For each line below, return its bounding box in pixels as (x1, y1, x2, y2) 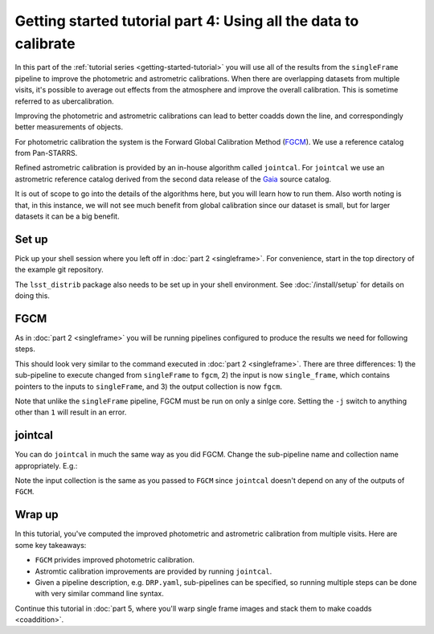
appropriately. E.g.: (14, 460, 78, 470)
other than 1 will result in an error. (14, 407, 127, 417)
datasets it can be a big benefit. (14, 211, 120, 221)
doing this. (14, 291, 50, 301)
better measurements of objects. (14, 122, 124, 132)
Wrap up (14, 508, 59, 522)
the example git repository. (14, 265, 104, 275)
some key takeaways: (14, 540, 87, 550)
